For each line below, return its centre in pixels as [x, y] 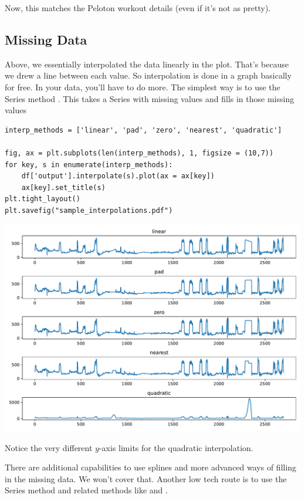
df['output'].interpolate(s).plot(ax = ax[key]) [118, 176]
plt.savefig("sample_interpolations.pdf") [89, 210]
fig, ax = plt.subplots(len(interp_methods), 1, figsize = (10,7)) [139, 153]
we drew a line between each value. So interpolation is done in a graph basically [148, 75]
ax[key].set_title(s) [63, 187]
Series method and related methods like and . [86, 490]
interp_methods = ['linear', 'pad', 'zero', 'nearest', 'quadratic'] [143, 130]
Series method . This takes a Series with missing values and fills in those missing [150, 98]
